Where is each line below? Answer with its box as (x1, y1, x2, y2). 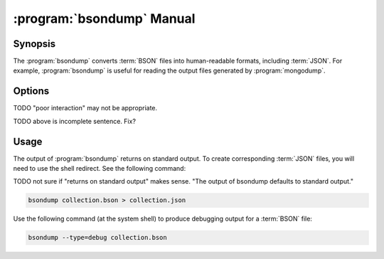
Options (13, 85, 50, 97)
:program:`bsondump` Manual (13, 11, 196, 26)
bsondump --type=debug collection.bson (28, 233, 167, 242)
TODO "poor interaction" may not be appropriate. (13, 104, 158, 112)
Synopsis (13, 38, 56, 50)
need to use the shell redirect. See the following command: (13, 164, 186, 173)
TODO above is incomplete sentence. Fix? (13, 117, 137, 125)
